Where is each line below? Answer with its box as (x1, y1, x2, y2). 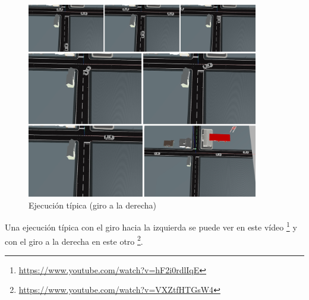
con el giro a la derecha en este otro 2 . (5, 233, 143, 247)
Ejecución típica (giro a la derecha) (29, 198, 156, 211)
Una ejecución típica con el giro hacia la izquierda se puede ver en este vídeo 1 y (5, 219, 297, 233)
